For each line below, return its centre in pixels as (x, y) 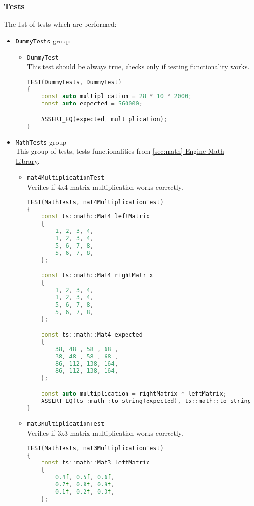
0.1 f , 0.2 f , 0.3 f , (85, 492)
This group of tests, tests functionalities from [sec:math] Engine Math (120, 151)
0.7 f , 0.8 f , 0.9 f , (85, 485)
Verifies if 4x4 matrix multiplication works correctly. (105, 187)
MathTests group (41, 141)
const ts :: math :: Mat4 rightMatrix (97, 276)
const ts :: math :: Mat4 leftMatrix (95, 217)
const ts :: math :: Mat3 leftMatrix (95, 463)
